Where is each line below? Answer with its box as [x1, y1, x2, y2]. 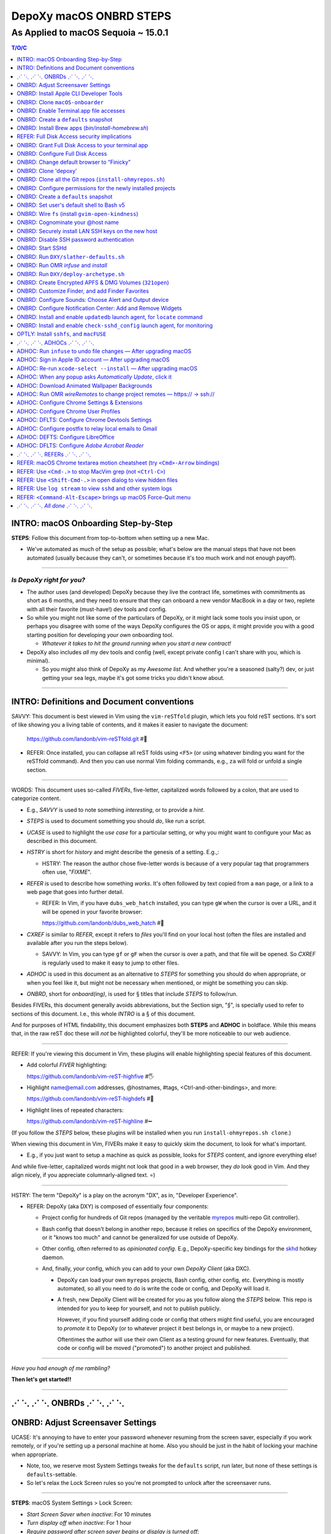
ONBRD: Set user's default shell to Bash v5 [17, 201, 125, 209]
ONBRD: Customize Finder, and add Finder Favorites [17, 287, 150, 295]
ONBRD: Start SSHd [17, 244, 67, 252]
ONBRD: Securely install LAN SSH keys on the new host [17, 227, 158, 234]
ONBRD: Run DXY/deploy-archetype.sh [17, 270, 125, 277]
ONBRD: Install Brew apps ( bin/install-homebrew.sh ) [17, 124, 149, 131]
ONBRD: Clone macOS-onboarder [17, 98, 104, 106]
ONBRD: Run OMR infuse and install [17, 261, 107, 269]
